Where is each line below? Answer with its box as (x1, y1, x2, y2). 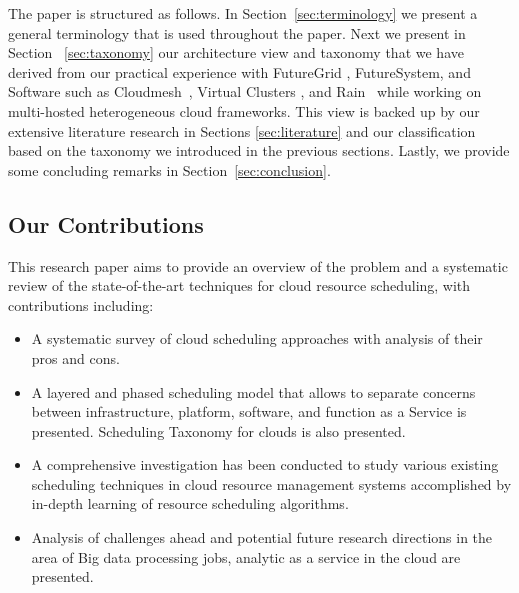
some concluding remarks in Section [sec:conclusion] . (8, 159, 331, 180)
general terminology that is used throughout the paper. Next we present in (8, 22, 466, 43)
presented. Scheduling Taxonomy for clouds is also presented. (31, 420, 406, 441)
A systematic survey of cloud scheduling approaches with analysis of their (31, 328, 483, 349)
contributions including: (8, 294, 154, 315)
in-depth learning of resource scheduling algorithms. (31, 493, 349, 514)
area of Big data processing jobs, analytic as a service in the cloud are (31, 546, 461, 567)
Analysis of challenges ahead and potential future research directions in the (31, 527, 493, 548)
